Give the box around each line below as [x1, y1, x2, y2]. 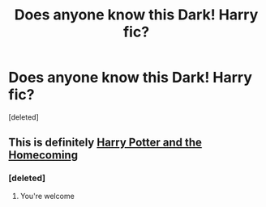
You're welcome [19, 191, 75, 201]
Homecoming [8, 148, 79, 163]
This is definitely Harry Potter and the [8, 136, 203, 150]
